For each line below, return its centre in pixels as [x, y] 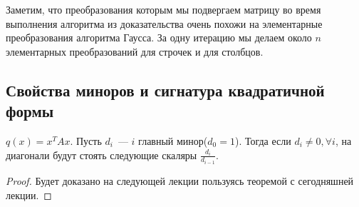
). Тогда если [263, 140]
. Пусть [86, 140]
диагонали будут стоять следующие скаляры [102, 155]
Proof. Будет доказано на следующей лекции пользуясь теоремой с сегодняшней [180, 181]
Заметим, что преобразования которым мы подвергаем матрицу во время [163, 9]
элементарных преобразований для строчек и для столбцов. [135, 51]
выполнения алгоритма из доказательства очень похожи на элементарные [164, 23]
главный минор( [173, 140]
